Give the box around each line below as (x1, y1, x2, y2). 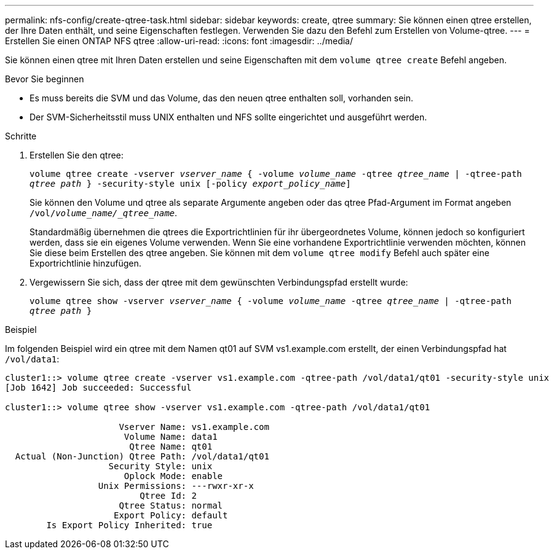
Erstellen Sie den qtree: (30, 150, 124, 160)
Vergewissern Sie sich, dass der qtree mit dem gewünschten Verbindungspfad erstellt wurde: (30, 277, 408, 287)
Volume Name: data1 (124, 432, 218, 442)
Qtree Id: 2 (140, 491, 197, 501)
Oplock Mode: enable (124, 471, 223, 481)
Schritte (5, 131, 37, 141)
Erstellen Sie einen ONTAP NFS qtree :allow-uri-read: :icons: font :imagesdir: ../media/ (5, 36, 353, 46)
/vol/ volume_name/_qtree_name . (30, 208, 178, 218)
